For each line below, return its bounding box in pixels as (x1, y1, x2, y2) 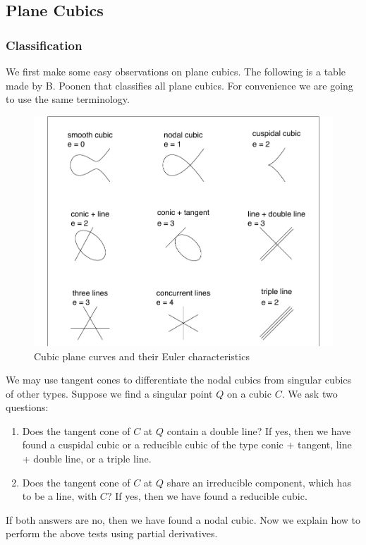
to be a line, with (22, 489, 97, 503)
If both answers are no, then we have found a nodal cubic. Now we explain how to (6, 512, 361, 527)
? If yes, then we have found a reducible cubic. (106, 489, 307, 503)
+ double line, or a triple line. (22, 451, 152, 466)
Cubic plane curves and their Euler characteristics (34, 348, 250, 363)
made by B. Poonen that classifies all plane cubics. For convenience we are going (6, 78, 353, 92)
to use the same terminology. (6, 92, 130, 106)
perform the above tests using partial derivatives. (6, 526, 218, 541)
